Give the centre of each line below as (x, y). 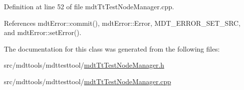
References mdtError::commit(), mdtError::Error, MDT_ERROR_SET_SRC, (122, 23)
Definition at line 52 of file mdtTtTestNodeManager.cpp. (89, 6)
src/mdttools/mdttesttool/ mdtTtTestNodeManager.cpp (88, 81)
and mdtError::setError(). (43, 32)
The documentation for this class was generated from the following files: (112, 48)
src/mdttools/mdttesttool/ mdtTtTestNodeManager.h (84, 65)
